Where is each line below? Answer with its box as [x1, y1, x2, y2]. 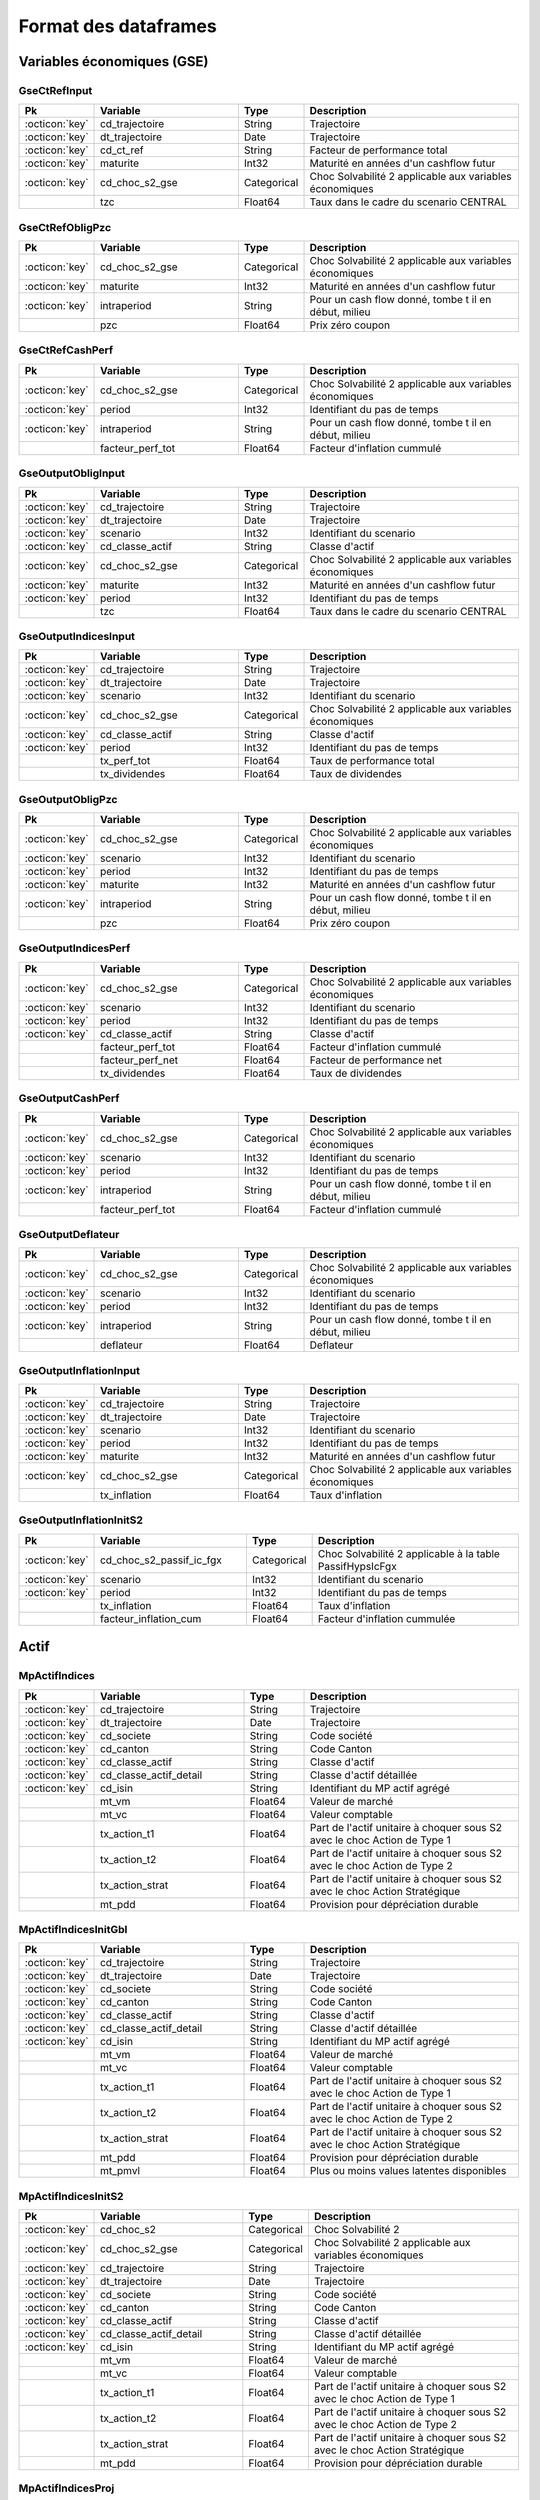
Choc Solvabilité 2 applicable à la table [317, 1546, 500, 1560]
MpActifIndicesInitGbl [18, 1922, 128, 1936]
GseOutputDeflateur [18, 1227, 120, 1241]
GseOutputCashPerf [18, 1091, 120, 1105]
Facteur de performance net [309, 1053, 442, 1067]
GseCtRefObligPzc [18, 220, 112, 234]
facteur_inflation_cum [100, 1611, 202, 1625]
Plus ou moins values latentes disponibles [310, 2164, 507, 2178]
